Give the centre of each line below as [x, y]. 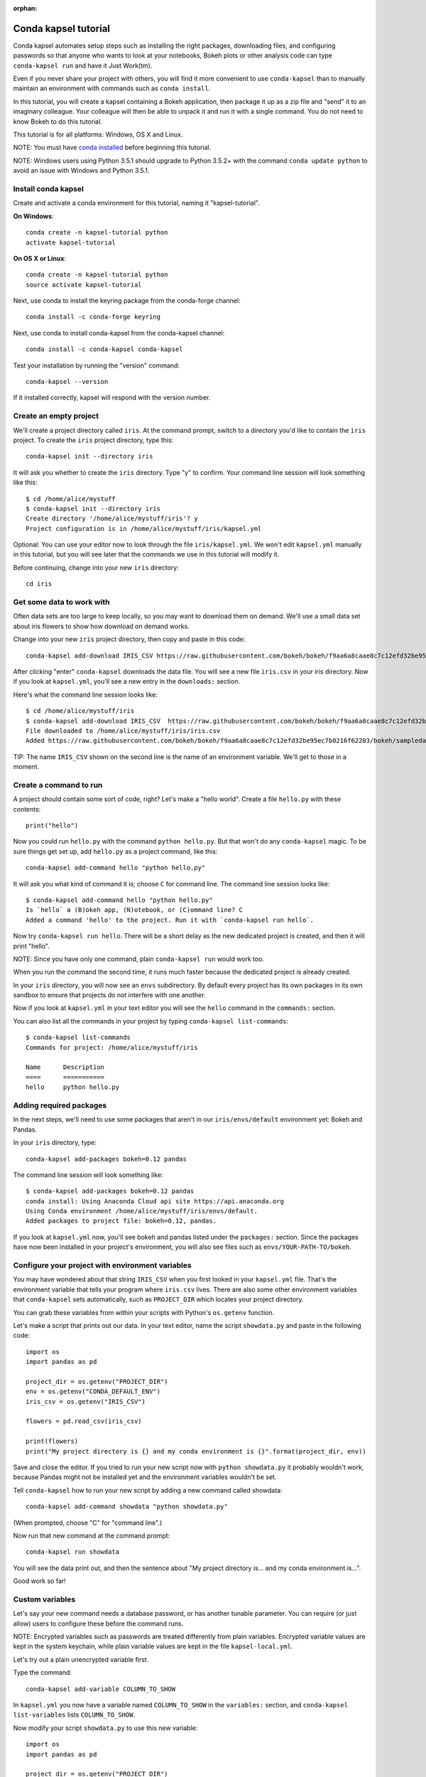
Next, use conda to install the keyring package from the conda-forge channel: [127, 301]
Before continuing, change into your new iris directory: [96, 567]
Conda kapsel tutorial [61, 28]
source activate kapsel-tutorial [84, 285]
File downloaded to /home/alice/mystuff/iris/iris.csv [123, 731]
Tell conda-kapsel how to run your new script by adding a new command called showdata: [148, 1490]
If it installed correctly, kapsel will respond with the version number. [112, 397]
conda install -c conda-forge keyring [93, 317]
